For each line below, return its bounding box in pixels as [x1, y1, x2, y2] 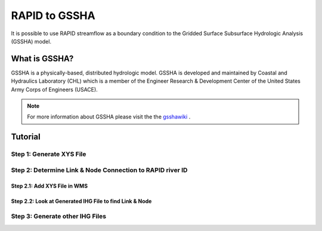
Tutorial [11, 132, 41, 142]
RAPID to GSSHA [11, 9, 95, 22]
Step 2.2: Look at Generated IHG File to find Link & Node [11, 197, 152, 205]
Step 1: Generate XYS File [11, 150, 86, 158]
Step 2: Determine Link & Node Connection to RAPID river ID [11, 166, 188, 174]
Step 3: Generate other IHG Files [11, 212, 107, 220]
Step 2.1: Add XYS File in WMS [11, 182, 88, 189]
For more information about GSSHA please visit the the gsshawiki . [27, 113, 191, 120]
